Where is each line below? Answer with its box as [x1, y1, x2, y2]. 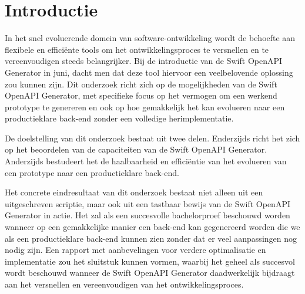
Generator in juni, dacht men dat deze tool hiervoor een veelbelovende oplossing [5, 66, 293, 78]
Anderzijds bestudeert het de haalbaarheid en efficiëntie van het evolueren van [5, 155, 287, 167]
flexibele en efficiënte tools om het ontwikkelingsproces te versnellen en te [5, 43, 269, 55]
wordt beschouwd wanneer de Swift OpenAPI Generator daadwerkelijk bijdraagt [5, 266, 295, 279]
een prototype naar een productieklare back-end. [5, 166, 179, 178]
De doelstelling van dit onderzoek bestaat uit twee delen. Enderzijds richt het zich [5, 131, 300, 144]
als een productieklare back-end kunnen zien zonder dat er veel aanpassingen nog [5, 232, 297, 244]
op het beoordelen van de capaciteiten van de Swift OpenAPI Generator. [5, 143, 267, 156]
